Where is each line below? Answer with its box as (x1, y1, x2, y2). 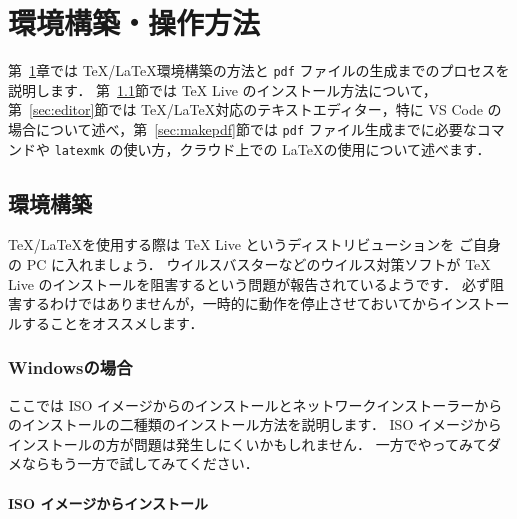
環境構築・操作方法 (8, 2, 261, 43)
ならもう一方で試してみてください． (21, 453, 259, 474)
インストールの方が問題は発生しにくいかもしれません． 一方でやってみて (8, 433, 487, 454)
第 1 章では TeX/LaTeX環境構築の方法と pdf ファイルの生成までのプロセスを (8, 60, 510, 81)
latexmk (54, 143, 105, 158)
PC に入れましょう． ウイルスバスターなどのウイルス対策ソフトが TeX (26, 254, 491, 275)
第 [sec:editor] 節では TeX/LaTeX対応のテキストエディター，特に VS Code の (8, 99, 502, 120)
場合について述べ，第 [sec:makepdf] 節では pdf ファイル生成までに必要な (8, 118, 477, 139)
